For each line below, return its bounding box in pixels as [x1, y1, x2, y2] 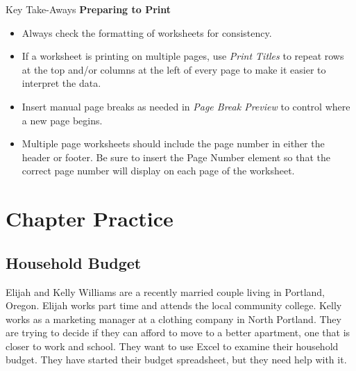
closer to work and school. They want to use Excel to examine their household [6, 338, 339, 353]
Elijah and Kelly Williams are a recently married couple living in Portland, [6, 284, 325, 299]
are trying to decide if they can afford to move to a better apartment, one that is [6, 325, 350, 340]
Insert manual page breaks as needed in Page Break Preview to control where [22, 99, 350, 113]
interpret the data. [22, 76, 101, 90]
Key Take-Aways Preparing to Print [6, 2, 171, 16]
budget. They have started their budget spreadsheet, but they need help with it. [6, 352, 347, 367]
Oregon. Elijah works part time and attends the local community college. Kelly [6, 298, 342, 313]
